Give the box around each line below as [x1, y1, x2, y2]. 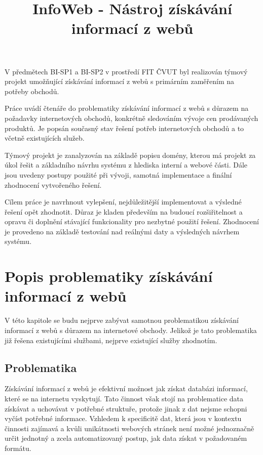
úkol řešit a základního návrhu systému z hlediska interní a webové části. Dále [5, 159, 248, 170]
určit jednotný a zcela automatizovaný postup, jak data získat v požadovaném [5, 433, 247, 443]
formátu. [5, 442, 31, 453]
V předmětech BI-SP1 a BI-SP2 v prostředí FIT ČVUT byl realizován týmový [5, 66, 248, 76]
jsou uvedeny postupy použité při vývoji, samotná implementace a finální [5, 169, 232, 180]
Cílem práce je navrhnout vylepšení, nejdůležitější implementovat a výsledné [5, 196, 242, 207]
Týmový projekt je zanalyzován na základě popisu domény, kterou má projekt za [5, 149, 256, 160]
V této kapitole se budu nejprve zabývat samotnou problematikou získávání [5, 315, 239, 325]
